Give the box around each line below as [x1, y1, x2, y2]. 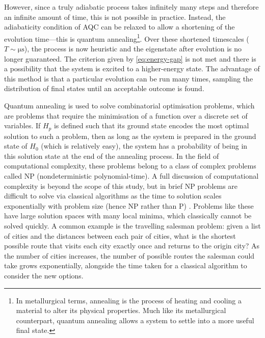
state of [4, 140, 28, 151]
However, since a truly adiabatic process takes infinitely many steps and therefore [4, 2, 259, 12]
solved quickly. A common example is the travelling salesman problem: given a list [4, 220, 261, 231]
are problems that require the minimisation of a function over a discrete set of [4, 110, 248, 121]
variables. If [4, 120, 41, 131]
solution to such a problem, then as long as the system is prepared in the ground [4, 130, 256, 141]
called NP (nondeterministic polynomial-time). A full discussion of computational [4, 171, 259, 181]
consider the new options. [4, 270, 84, 280]
